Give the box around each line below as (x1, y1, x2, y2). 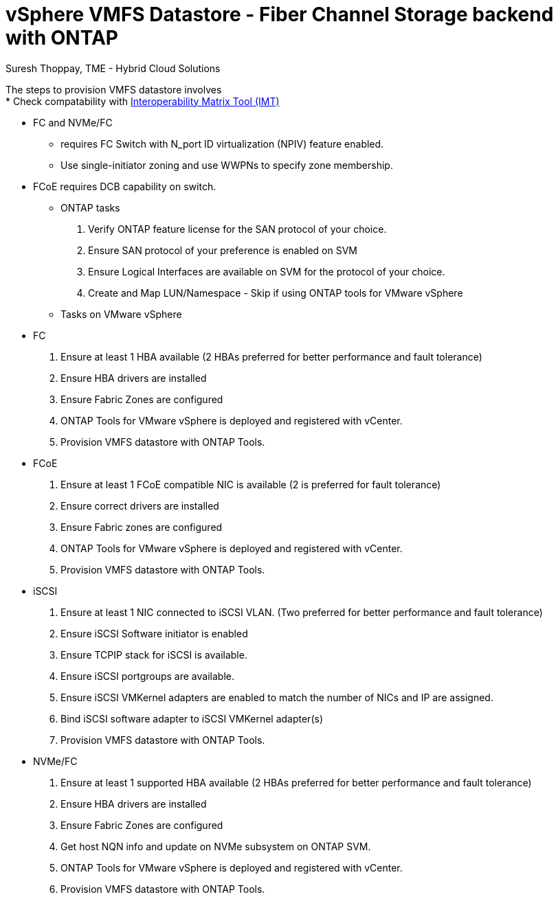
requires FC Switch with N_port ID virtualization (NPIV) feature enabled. (60, 137, 384, 150)
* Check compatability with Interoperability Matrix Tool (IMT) (5, 95, 280, 107)
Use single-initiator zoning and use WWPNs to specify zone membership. (60, 159, 393, 171)
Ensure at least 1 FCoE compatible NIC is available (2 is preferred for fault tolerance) (60, 478, 441, 490)
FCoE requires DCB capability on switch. (33, 180, 216, 192)
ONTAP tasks (60, 201, 120, 214)
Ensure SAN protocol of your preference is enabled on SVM (88, 244, 357, 256)
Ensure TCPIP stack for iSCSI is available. (60, 648, 247, 661)
